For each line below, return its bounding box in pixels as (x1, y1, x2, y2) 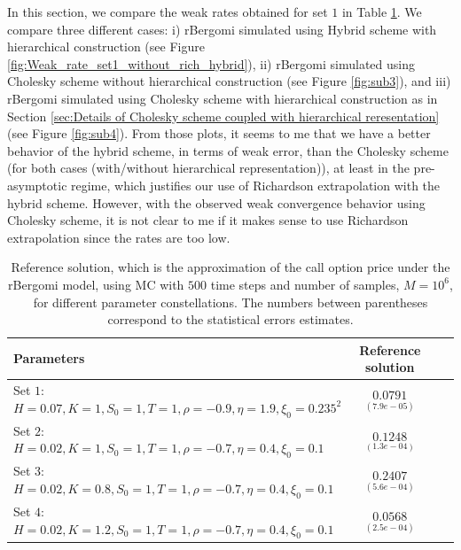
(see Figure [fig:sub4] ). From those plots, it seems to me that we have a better (7, 124, 431, 143)
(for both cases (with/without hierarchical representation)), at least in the (7, 159, 410, 177)
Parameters (13, 349, 85, 368)
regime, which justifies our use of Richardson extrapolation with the (71, 175, 441, 194)
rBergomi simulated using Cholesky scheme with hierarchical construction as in (7, 89, 438, 107)
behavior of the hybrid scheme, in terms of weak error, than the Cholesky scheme (7, 141, 449, 159)
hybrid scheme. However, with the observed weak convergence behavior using (7, 193, 426, 212)
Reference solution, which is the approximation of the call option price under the (11, 258, 450, 276)
